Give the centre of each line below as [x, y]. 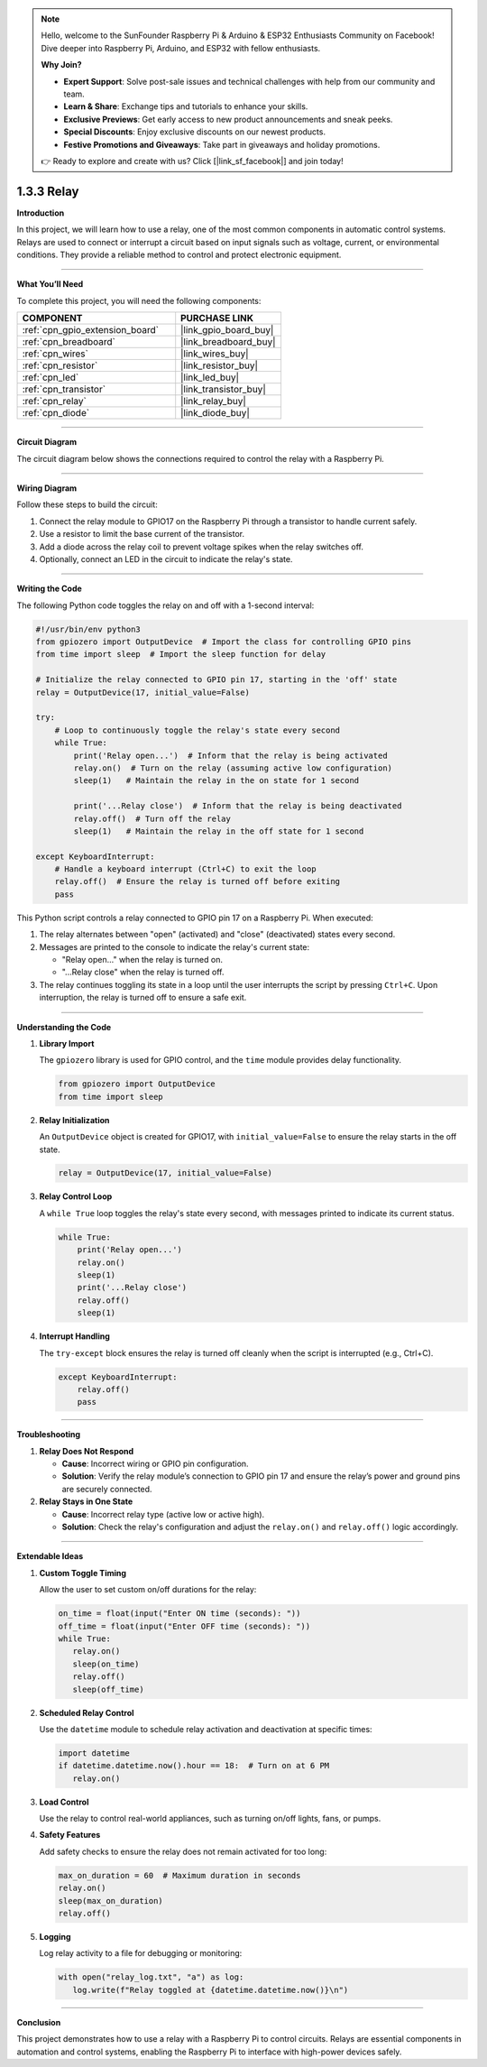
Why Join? [61, 65]
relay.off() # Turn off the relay [152, 818]
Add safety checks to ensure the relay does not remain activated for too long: [183, 1851]
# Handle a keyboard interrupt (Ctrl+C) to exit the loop [185, 869]
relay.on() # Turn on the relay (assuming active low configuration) [233, 768]
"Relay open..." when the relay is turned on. [142, 960]
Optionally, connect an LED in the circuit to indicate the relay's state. [166, 558]
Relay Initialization [74, 1120]
